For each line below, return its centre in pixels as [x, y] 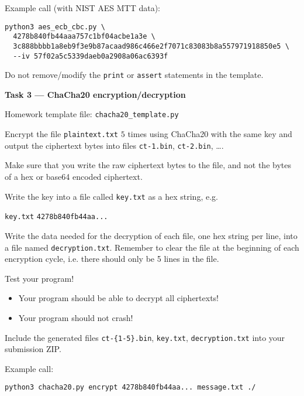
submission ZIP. [33, 349]
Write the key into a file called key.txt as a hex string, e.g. [111, 196]
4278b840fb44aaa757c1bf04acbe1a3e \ [84, 37]
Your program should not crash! [76, 317]
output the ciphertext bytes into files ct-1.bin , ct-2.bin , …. [114, 145]
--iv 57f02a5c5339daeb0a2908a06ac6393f [91, 56]
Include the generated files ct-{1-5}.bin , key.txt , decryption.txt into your [145, 337]
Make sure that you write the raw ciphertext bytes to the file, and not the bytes [148, 165]
